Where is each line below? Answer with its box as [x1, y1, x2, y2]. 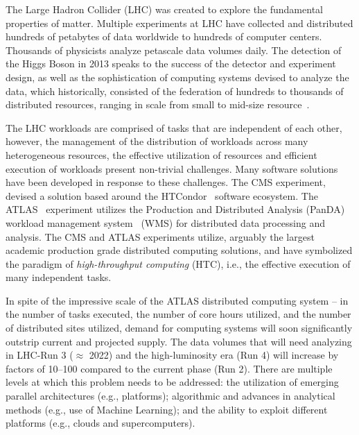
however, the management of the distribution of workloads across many [6, 134, 308, 148]
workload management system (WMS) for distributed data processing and [6, 215, 326, 230]
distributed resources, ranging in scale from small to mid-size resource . [6, 97, 310, 112]
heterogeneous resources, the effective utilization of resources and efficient [6, 147, 317, 162]
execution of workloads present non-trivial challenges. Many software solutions [6, 161, 338, 176]
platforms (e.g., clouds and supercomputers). [6, 416, 195, 430]
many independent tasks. [6, 270, 112, 284]
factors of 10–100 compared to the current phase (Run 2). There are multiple [6, 361, 333, 375]
